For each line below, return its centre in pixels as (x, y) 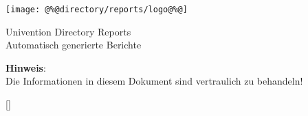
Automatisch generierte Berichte (74, 45)
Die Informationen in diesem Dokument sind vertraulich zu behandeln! (154, 81)
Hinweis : (26, 67)
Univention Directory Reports (68, 31)
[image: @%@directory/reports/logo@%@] (97, 10)
